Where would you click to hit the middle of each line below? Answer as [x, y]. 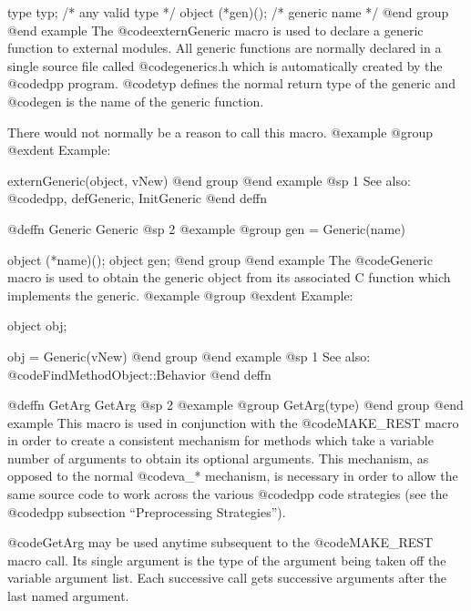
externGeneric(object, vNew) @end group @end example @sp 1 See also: [209, 180]
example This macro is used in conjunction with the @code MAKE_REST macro [233, 422]
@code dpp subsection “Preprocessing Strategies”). [147, 511]
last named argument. [68, 596]
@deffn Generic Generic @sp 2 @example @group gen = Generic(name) [206, 228]
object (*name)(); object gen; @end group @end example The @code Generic [220, 259]
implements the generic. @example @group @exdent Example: [180, 295]
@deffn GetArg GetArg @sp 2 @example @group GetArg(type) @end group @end [235, 405]
